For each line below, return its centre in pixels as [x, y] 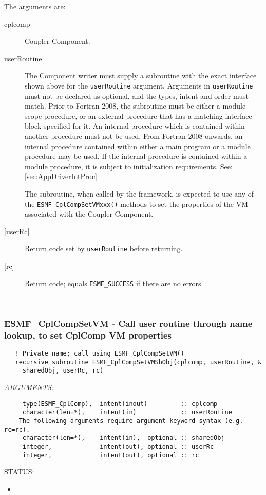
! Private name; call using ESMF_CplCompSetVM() [100, 354]
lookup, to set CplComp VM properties [88, 335]
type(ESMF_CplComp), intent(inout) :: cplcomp [120, 404]
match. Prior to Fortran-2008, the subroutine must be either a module [135, 106]
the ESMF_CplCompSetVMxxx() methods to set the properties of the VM [137, 204]
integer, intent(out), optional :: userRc [118, 446]
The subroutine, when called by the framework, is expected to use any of [139, 193]
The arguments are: [35, 6]
